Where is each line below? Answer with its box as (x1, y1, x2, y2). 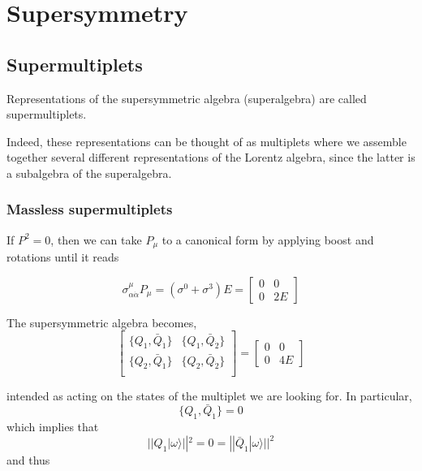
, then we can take (50, 231, 142, 248)
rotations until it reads (6, 248, 119, 266)
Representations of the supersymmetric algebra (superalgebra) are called (6, 89, 367, 106)
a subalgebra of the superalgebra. (6, 164, 172, 181)
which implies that (6, 418, 99, 435)
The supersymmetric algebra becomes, (6, 313, 197, 331)
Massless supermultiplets (6, 199, 173, 219)
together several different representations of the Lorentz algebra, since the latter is (6, 149, 416, 166)
